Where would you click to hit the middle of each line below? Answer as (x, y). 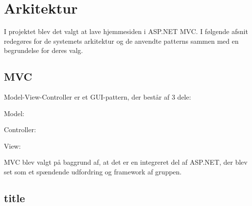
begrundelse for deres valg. (44, 50)
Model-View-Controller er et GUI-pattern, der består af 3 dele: (98, 97)
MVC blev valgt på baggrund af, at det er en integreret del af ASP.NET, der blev (126, 162)
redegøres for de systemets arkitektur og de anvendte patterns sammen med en (121, 41)
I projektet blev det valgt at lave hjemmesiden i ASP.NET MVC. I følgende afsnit (126, 31)
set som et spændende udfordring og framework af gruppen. (93, 172)
